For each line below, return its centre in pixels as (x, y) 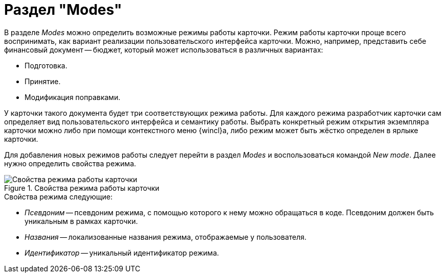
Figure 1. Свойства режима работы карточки (82, 188)
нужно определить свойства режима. (70, 163)
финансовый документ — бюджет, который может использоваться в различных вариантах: (164, 49)
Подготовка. (46, 65)
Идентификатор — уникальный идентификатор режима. (122, 253)
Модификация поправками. (73, 97)
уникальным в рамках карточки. (81, 221)
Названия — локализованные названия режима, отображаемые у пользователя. (166, 237)
